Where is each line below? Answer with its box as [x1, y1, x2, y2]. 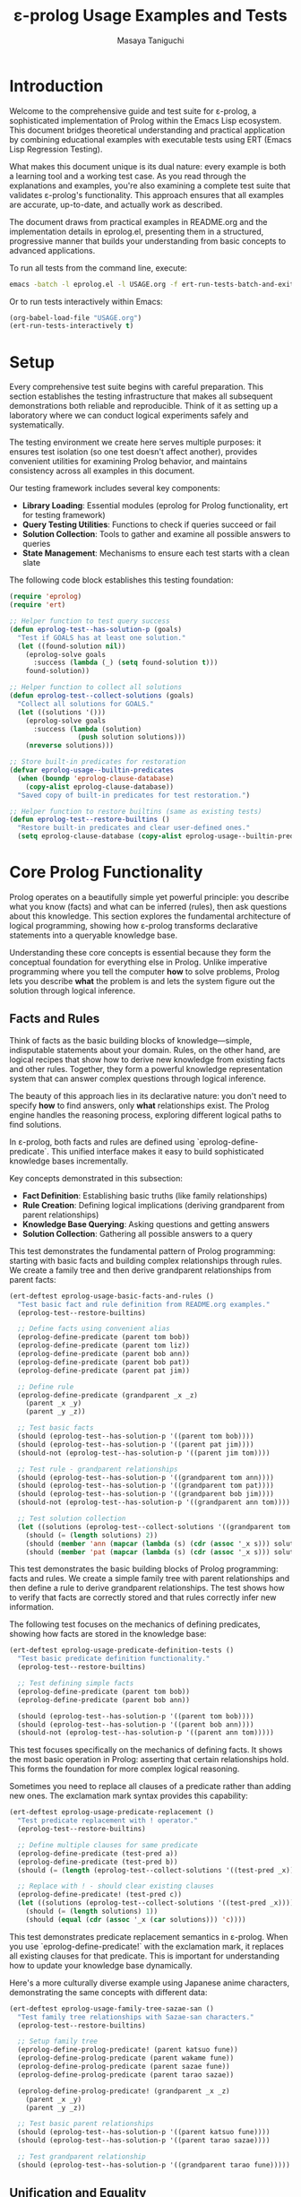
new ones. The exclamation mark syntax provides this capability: [9, 1790, 248, 1802]
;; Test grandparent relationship [17, 2152, 146, 2161]
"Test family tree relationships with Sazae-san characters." [17, 2012, 254, 2021]
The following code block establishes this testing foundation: [9, 575, 234, 585]
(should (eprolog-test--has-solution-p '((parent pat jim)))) [17, 1440, 254, 1449]
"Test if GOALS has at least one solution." [17, 633, 186, 642]
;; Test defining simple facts [17, 1679, 134, 1688]
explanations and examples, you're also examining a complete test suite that [9, 180, 291, 191]
